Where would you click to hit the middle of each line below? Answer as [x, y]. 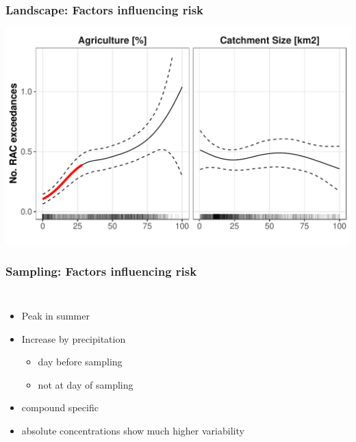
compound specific [60, 407]
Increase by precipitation [74, 338]
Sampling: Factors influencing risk [101, 271]
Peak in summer [55, 316]
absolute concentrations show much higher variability [133, 430]
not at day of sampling [86, 384]
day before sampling [80, 362]
